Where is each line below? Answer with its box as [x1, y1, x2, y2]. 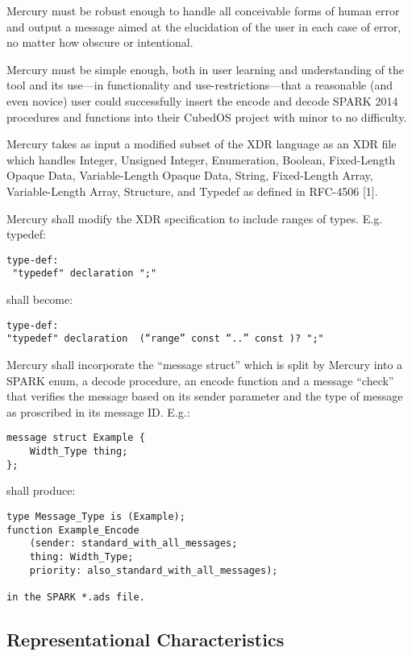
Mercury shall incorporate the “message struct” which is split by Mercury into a [6, 355, 403, 372]
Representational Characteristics [6, 626, 285, 651]
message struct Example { [6, 432, 145, 444]
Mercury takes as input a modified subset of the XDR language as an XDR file [6, 135, 397, 152]
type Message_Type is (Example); [6, 510, 185, 522]
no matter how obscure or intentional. [6, 34, 194, 51]
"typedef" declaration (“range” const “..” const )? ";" [6, 333, 324, 345]
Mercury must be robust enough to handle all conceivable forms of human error [6, 2, 400, 19]
